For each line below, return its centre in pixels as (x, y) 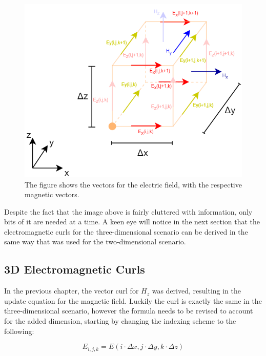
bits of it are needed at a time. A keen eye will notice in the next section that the (132, 222)
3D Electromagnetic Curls (75, 269)
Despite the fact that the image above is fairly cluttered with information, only (128, 211)
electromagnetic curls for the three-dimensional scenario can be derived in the (126, 231)
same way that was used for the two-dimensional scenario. (95, 242)
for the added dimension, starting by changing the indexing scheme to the (120, 321)
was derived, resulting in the (197, 291)
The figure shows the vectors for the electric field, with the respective (133, 184)
